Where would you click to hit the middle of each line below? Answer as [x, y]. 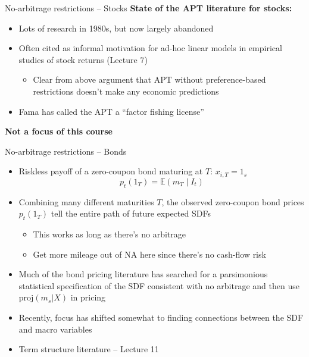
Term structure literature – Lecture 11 [89, 349]
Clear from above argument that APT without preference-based [149, 79]
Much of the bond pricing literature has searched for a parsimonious [143, 274]
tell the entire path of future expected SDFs [131, 213]
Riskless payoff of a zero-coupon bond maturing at [111, 171]
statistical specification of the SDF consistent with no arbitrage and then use [159, 285]
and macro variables [55, 329]
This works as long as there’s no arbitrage [110, 234]
